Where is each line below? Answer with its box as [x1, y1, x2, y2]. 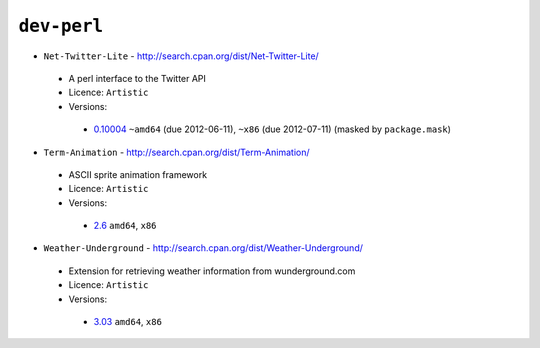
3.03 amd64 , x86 [93, 316, 162, 328]
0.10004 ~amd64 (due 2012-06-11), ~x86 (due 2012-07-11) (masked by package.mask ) [93, 123, 452, 135]
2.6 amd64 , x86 [93, 220, 157, 232]
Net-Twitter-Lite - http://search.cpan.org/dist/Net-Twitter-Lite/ [43, 50, 319, 62]
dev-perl [18, 15, 104, 37]
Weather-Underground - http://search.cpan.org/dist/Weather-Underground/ [43, 242, 364, 254]
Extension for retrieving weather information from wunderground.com [68, 265, 356, 277]
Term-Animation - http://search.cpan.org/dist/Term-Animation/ [43, 146, 310, 158]
